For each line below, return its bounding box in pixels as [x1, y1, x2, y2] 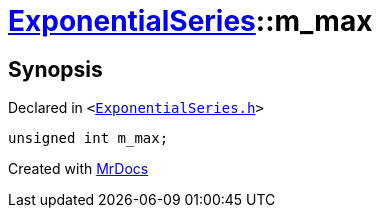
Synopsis [8, 56, 103, 82]
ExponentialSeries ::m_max [8, 4, 373, 38]
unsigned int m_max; [8, 130, 169, 147]
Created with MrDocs [8, 160, 149, 178]
